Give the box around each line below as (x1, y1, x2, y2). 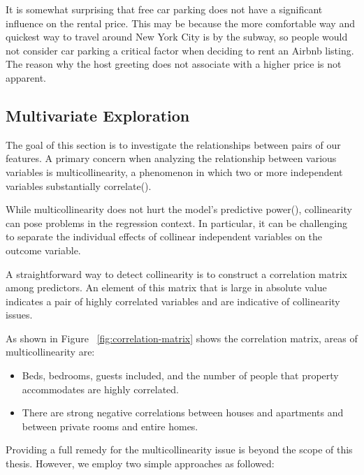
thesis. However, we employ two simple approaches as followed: (6, 456, 275, 471)
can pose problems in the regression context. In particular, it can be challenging (6, 215, 347, 230)
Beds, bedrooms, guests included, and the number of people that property (22, 368, 339, 383)
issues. (6, 307, 33, 322)
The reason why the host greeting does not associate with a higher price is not (6, 57, 342, 71)
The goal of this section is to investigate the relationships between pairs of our (6, 137, 341, 152)
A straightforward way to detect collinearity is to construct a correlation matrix (6, 266, 347, 281)
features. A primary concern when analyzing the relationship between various (6, 151, 337, 166)
